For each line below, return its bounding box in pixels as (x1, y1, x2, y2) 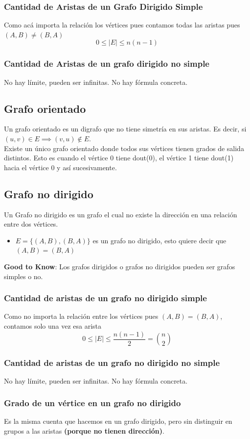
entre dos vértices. (4, 219, 58, 229)
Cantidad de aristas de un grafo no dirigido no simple (4, 356, 220, 368)
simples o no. (4, 271, 43, 281)
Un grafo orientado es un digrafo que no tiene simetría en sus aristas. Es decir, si (4, 124, 247, 134)
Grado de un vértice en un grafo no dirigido (4, 396, 181, 409)
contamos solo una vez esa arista (4, 320, 102, 331)
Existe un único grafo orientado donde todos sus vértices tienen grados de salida (4, 143, 244, 153)
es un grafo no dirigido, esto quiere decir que (92, 235, 227, 245)
